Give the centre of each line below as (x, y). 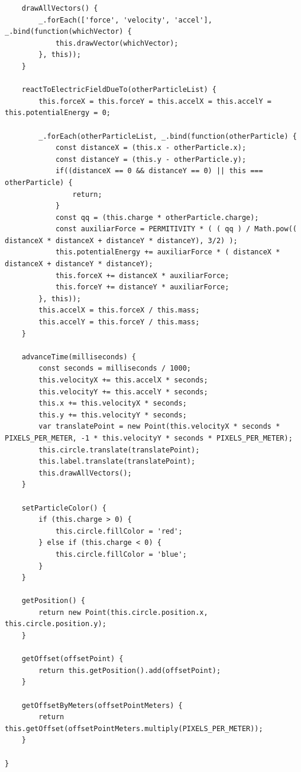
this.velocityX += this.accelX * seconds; (123, 380)
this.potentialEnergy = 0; (58, 113)
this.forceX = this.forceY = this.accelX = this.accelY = (155, 101)
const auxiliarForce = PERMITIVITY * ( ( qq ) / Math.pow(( (176, 229)
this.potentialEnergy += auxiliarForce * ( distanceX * (168, 252)
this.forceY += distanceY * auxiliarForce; (142, 287)
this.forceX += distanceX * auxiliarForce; (142, 275)
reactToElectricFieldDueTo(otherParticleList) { (119, 90)
